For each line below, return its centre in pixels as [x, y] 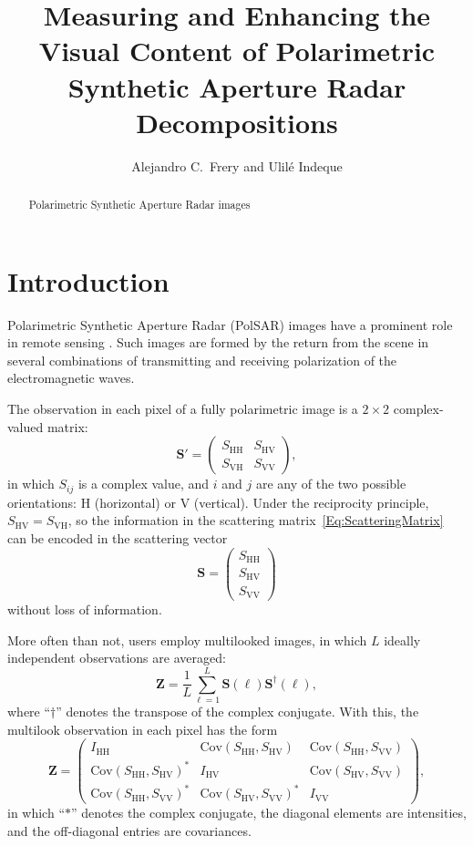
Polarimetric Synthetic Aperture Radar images [139, 205]
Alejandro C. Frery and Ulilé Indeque [237, 165]
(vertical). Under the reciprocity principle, [311, 502]
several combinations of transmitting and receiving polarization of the [202, 360]
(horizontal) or [135, 502]
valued [26, 426]
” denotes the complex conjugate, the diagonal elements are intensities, [269, 813]
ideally [402, 640]
